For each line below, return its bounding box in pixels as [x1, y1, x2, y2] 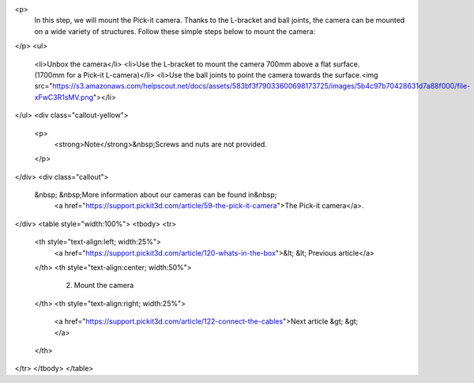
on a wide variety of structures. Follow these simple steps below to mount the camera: [34, 26, 316, 36]
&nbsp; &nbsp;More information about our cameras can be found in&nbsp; [34, 190, 277, 199]
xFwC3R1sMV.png [34, 92, 94, 102]
